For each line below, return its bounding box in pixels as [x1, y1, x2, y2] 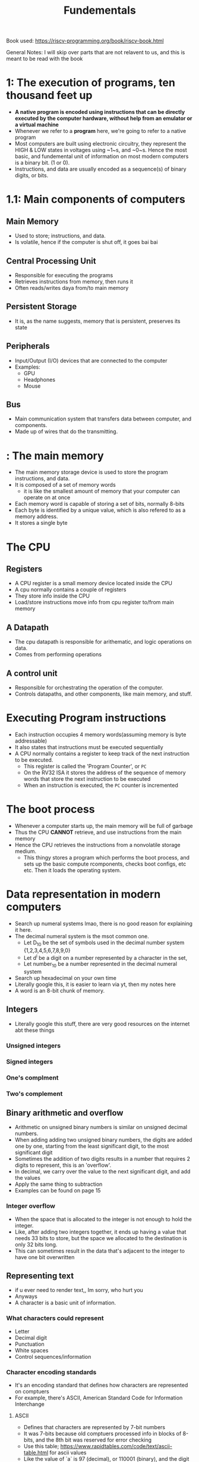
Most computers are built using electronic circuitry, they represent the [14, 140, 187, 147]
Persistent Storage [6, 302, 77, 312]
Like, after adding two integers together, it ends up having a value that [14, 1228, 187, 1235]
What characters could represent [6, 1314, 104, 1322]
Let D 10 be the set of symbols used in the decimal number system [23, 939, 185, 947]
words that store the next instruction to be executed [23, 775, 151, 782]
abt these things [14, 1027, 55, 1034]
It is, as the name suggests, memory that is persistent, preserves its [14, 317, 181, 324]
